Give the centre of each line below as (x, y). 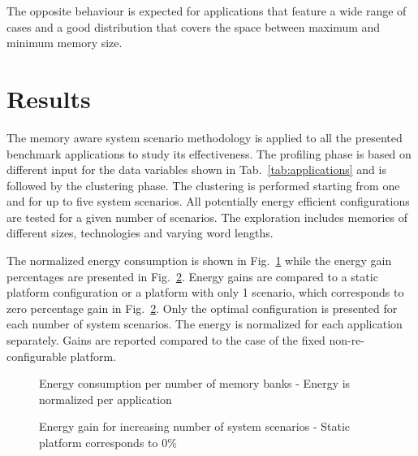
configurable (37, 356)
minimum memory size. (65, 43)
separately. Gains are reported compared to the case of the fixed (166, 340)
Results (49, 98)
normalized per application (106, 399)
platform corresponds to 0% (108, 442)
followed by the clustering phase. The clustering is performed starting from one (203, 185)
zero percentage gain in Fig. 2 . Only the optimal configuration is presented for (202, 308)
